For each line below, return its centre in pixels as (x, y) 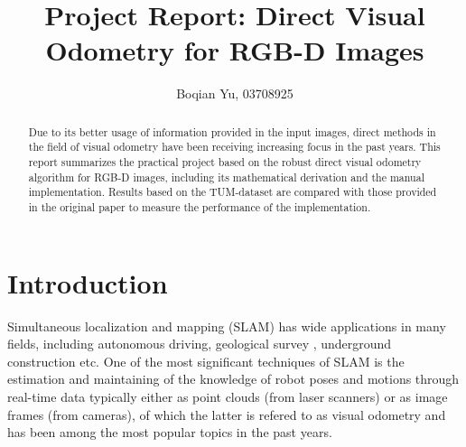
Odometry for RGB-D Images (235, 50)
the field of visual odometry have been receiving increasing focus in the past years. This (234, 147)
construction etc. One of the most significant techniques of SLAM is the (206, 361)
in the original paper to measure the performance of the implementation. (200, 206)
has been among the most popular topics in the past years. (170, 432)
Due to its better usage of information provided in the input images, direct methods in (232, 131)
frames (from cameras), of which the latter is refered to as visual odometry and (227, 414)
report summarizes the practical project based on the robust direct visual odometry (225, 162)
